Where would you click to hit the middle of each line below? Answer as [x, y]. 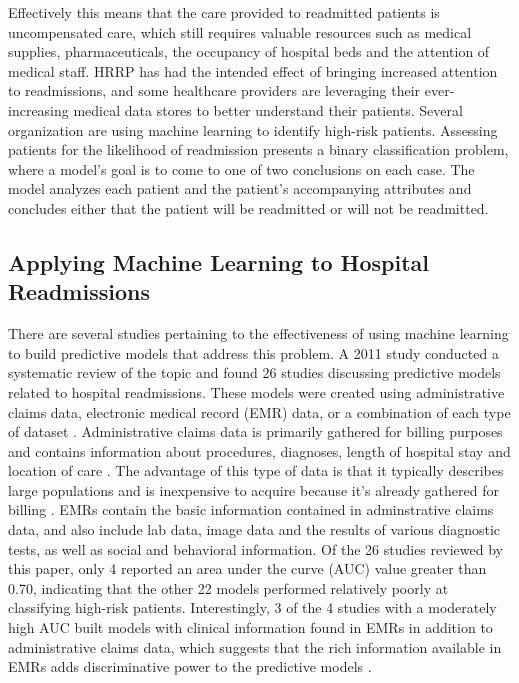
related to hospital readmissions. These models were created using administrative [256, 391]
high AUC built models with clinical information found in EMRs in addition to [250, 627]
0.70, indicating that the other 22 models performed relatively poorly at [228, 587]
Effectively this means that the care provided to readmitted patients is [224, 12]
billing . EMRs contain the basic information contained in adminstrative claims [251, 509]
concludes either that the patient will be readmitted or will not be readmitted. [248, 207]
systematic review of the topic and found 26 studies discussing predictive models [254, 372]
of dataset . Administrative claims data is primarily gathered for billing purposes [255, 431]
